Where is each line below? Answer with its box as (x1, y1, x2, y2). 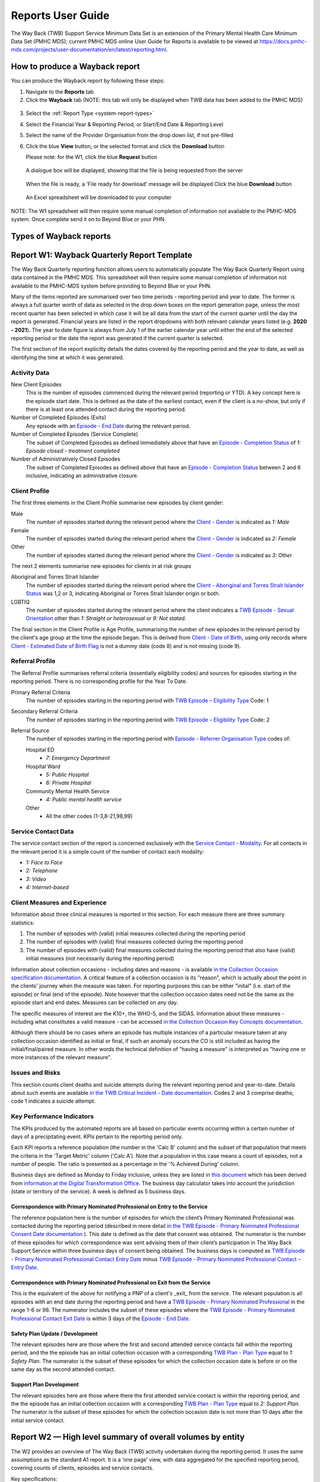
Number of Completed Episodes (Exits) (11, 414, 107, 421)
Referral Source (11, 727, 50, 734)
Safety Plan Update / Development (11, 1330, 98, 1337)
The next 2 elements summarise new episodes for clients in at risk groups (11, 563, 191, 570)
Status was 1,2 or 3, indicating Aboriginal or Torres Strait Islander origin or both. (25, 590, 220, 597)
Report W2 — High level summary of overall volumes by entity (11, 1432, 245, 1442)
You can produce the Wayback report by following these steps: (11, 77, 165, 84)
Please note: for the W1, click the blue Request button (25, 153, 158, 160)
